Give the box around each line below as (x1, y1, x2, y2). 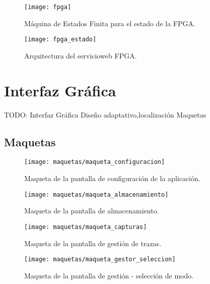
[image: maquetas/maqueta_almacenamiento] (24, 191, 169, 198)
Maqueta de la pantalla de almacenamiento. (24, 205, 159, 216)
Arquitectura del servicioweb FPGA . (24, 50, 137, 61)
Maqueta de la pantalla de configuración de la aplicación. (24, 173, 200, 184)
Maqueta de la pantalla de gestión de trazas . (24, 238, 162, 248)
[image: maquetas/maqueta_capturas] (24, 223, 147, 231)
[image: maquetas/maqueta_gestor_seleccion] (24, 256, 176, 263)
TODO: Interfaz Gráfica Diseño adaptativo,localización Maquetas (4, 109, 206, 120)
